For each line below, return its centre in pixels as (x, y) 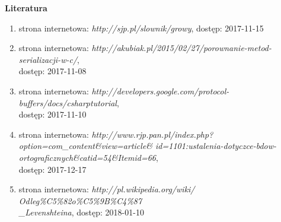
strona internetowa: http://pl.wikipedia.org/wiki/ (107, 189)
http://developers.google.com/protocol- (160, 91)
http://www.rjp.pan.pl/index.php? (152, 134)
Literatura (26, 8)
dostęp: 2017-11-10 (52, 114)
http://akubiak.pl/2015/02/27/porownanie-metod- (182, 48)
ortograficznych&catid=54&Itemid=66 (87, 157)
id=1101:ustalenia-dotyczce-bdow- (216, 146)
